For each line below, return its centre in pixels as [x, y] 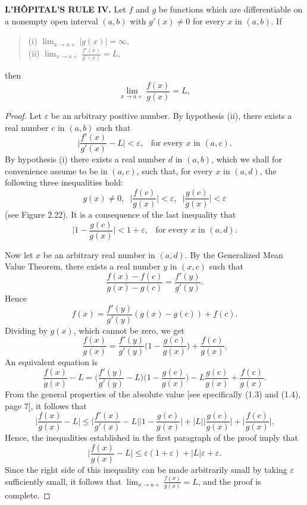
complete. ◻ [28, 495]
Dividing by [26, 330]
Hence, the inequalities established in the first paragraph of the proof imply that [151, 437]
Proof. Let [23, 116]
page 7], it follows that [46, 405]
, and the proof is [229, 481]
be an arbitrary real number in [99, 254]
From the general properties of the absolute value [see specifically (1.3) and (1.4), [153, 394]
